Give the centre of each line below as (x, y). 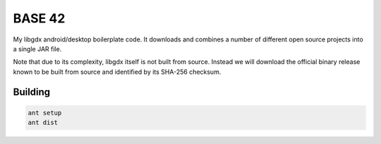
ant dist (43, 123)
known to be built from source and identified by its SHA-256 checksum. (117, 72)
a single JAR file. (37, 48)
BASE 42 (39, 18)
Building (32, 92)
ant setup (45, 113)
